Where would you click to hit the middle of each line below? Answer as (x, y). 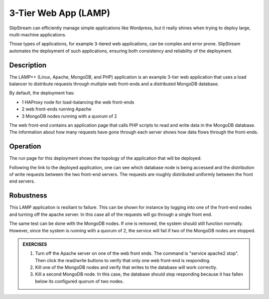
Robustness (28, 196)
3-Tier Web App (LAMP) (60, 13)
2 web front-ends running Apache (57, 109)
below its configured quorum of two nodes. (79, 281)
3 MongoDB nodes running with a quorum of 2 (69, 116)
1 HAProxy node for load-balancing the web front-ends (78, 102)
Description (28, 65)
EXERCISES (35, 244)
